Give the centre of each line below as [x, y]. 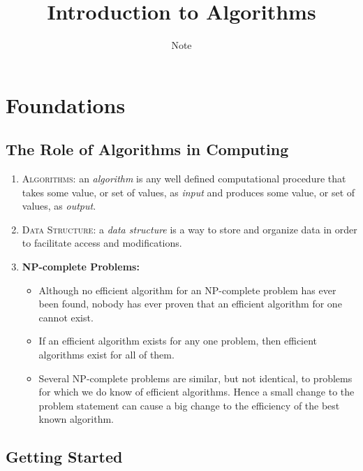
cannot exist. [66, 317]
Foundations [66, 104]
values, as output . [59, 206]
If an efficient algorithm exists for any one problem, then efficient [178, 341]
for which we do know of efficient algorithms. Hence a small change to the [197, 392]
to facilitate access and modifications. [102, 243]
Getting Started [64, 457]
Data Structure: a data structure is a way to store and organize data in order [190, 229]
